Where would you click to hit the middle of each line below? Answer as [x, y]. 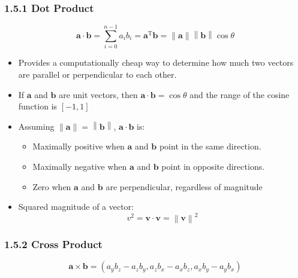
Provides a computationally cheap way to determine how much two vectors [156, 62]
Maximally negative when [80, 166]
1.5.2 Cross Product [53, 244]
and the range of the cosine [240, 94]
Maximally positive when [79, 146]
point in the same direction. [210, 146]
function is [38, 106]
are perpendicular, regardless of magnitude [184, 186]
